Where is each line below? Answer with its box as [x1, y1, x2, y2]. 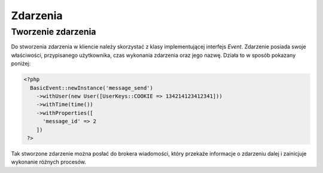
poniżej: [11, 60, 31, 67]
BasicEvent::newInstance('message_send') [30, 84, 154, 91]
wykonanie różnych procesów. [11, 159, 87, 166]
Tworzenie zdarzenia [11, 26, 96, 37]
